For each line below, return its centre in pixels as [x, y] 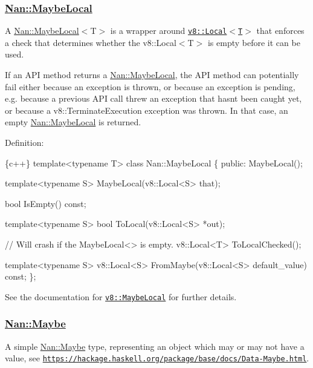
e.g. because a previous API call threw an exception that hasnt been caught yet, [153, 98]
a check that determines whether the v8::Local [91, 42]
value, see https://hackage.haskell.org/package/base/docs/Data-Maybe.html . [157, 358]
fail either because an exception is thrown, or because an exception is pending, [150, 86]
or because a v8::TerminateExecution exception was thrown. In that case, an [147, 110]
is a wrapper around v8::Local [169, 31]
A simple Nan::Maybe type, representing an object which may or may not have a [155, 346]
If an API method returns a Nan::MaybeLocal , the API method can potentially [152, 75]
